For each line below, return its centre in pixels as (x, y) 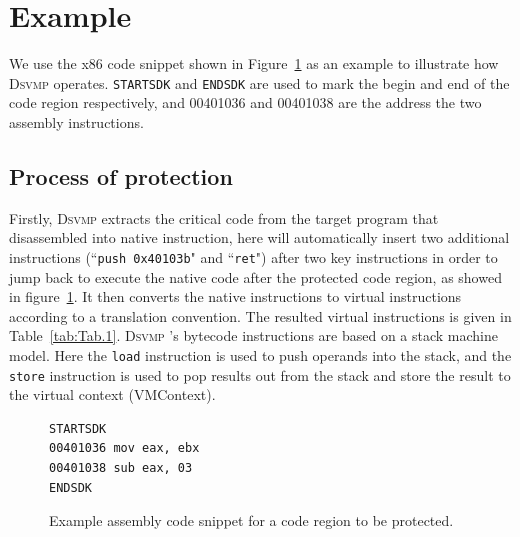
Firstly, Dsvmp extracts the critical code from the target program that (224, 217)
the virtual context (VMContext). (112, 394)
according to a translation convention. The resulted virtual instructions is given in (260, 315)
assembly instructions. (76, 121)
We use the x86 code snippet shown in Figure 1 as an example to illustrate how (254, 63)
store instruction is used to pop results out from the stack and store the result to (260, 374)
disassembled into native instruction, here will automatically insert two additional (259, 237)
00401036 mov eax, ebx (124, 448)
